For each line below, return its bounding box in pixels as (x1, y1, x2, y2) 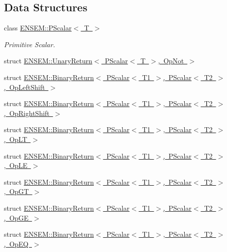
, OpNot (158, 56, 184, 66)
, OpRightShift (4, 108, 50, 118)
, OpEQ (4, 238, 28, 249)
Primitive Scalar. (4, 39, 55, 49)
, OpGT (4, 186, 29, 196)
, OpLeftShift (4, 82, 45, 92)
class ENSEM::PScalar (4, 23, 72, 33)
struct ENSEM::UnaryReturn (4, 56, 92, 66)
